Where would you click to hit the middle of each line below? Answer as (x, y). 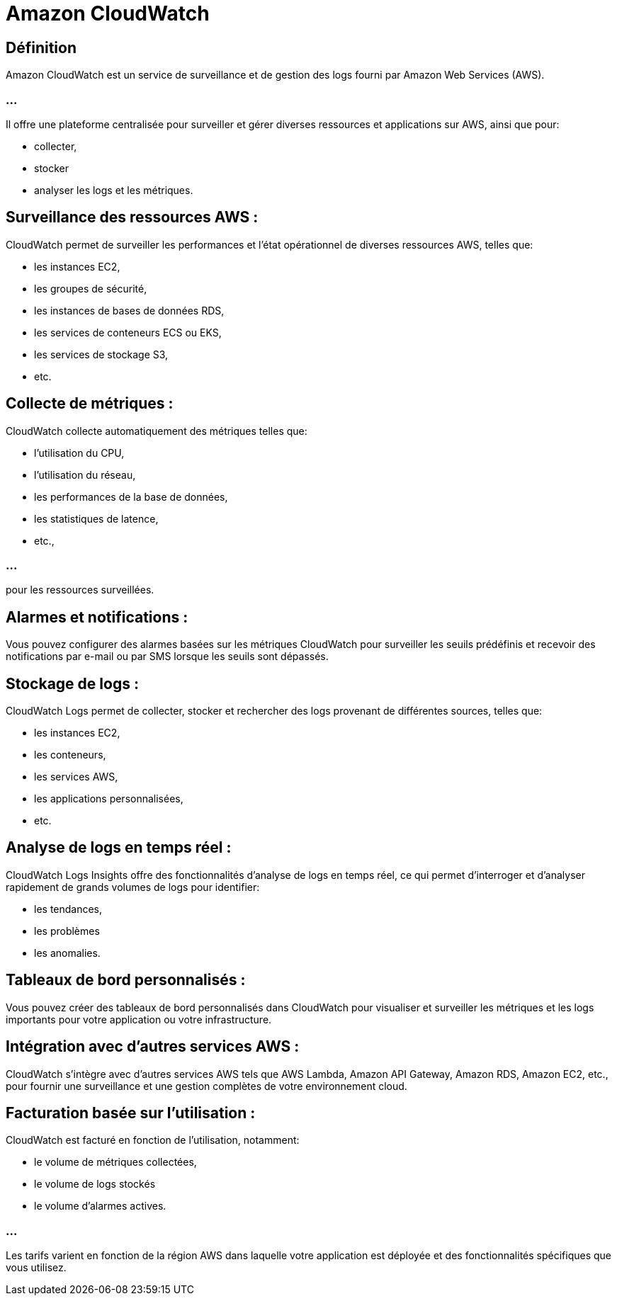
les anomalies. (67, 953)
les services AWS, (76, 777)
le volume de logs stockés (95, 1184)
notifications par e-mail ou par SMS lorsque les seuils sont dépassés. (167, 657)
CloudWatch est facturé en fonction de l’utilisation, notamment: (153, 1140)
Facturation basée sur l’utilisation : (131, 1113)
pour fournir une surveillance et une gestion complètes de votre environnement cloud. (206, 1086)
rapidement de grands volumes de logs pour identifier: (133, 887)
